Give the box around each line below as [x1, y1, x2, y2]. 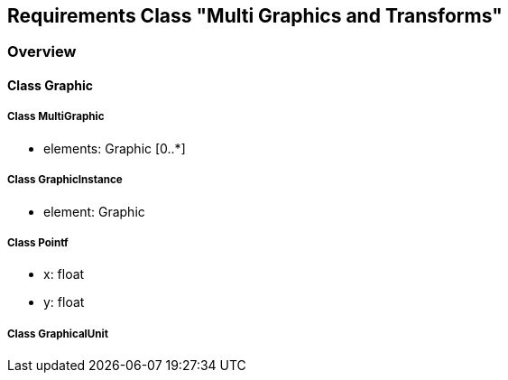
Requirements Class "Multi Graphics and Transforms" [7, 5, 503, 27]
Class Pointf [7, 236, 69, 249]
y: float [43, 294, 85, 310]
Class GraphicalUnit [7, 327, 108, 340]
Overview [7, 42, 77, 61]
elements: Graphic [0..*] [43, 140, 186, 156]
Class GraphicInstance [7, 173, 123, 187]
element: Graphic [43, 203, 145, 219]
